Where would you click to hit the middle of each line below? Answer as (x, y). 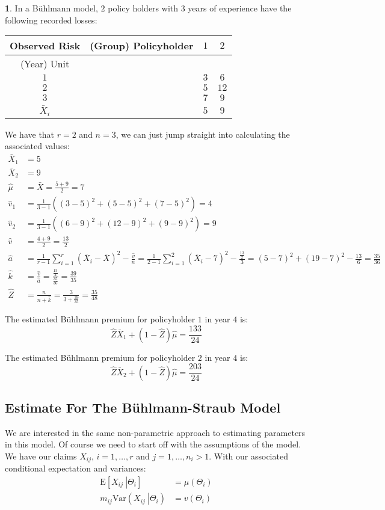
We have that (30, 134)
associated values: (37, 146)
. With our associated (248, 456)
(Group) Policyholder (142, 46)
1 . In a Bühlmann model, (51, 8)
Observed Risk (45, 46)
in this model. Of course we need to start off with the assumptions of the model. (153, 444)
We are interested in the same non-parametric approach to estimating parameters (155, 432)
